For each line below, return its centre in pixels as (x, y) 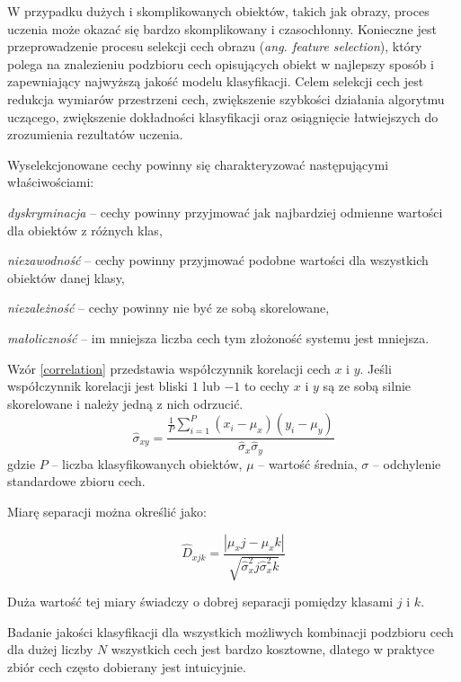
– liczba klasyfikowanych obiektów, (147, 463)
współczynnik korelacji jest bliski (98, 386)
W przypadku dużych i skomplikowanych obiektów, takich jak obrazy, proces (218, 11)
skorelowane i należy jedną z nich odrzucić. (125, 403)
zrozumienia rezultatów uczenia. (95, 134)
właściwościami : (51, 182)
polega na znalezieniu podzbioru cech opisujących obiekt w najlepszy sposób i (221, 63)
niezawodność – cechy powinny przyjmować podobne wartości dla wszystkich (218, 260)
